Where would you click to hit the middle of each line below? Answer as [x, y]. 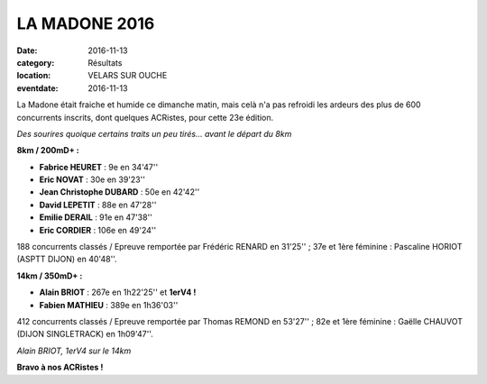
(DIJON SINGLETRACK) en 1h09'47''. [85, 334]
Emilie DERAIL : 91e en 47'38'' [96, 217]
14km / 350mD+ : [50, 276]
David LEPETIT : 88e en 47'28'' [98, 205]
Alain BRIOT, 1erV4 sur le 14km [74, 351]
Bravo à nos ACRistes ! [60, 367]
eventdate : [37, 88]
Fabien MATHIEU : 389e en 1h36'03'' [109, 305]
